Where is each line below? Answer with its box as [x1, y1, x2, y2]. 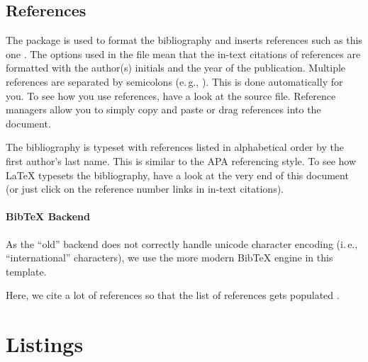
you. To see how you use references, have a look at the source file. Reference [6, 88, 336, 103]
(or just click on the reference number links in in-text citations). [6, 181, 284, 196]
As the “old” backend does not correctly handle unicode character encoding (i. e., [6, 236, 358, 251]
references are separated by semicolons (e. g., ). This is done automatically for [6, 74, 343, 89]
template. [6, 264, 47, 278]
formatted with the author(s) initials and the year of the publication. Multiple [6, 60, 346, 75]
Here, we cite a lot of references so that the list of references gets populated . [6, 288, 340, 302]
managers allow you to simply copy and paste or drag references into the [6, 102, 321, 117]
